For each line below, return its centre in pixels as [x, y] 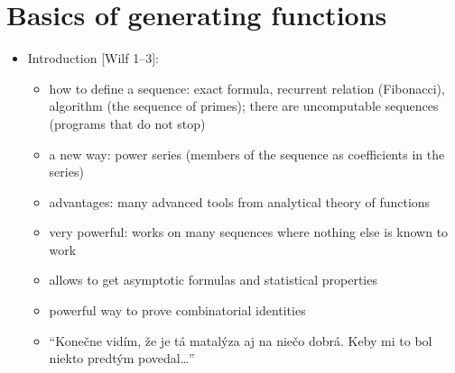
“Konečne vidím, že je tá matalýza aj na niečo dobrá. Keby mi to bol [241, 340]
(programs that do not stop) [127, 123]
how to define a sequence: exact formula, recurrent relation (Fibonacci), [247, 88]
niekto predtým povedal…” [122, 358]
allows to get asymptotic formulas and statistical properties [213, 280]
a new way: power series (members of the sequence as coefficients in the [247, 154]
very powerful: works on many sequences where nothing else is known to [249, 232]
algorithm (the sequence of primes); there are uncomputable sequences [244, 106]
